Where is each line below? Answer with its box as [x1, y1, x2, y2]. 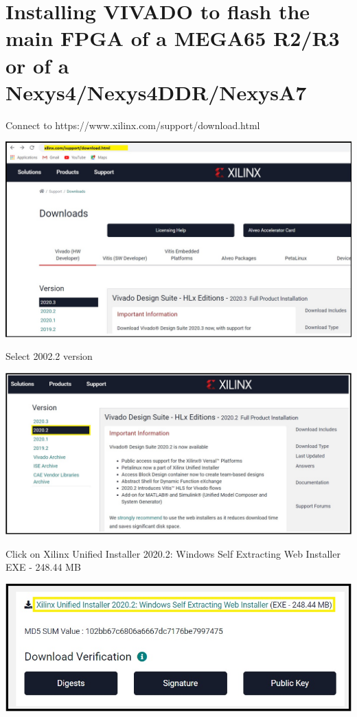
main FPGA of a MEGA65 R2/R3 [5, 24, 340, 52]
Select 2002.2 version [5, 349, 93, 363]
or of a [5, 51, 69, 79]
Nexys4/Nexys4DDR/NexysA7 [5, 78, 307, 106]
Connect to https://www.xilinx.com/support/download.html [5, 117, 260, 132]
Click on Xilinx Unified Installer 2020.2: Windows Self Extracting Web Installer [5, 546, 341, 560]
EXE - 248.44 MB [5, 560, 81, 574]
